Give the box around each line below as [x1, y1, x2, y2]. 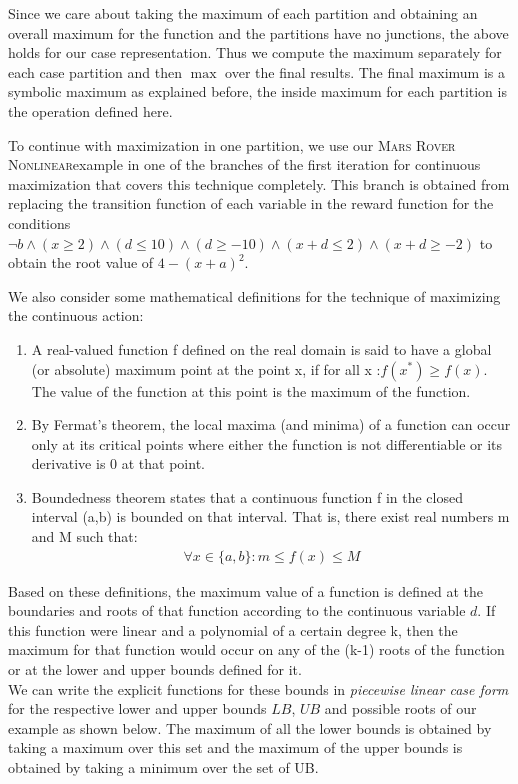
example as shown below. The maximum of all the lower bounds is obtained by [8, 717, 492, 738]
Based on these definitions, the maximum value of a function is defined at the [8, 580, 483, 601]
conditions [8, 212, 71, 233]
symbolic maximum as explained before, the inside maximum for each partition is [8, 81, 507, 102]
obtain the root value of [8, 252, 154, 273]
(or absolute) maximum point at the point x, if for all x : [31, 358, 381, 379]
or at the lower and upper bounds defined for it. [8, 659, 302, 680]
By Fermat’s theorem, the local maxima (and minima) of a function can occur [31, 414, 511, 435]
